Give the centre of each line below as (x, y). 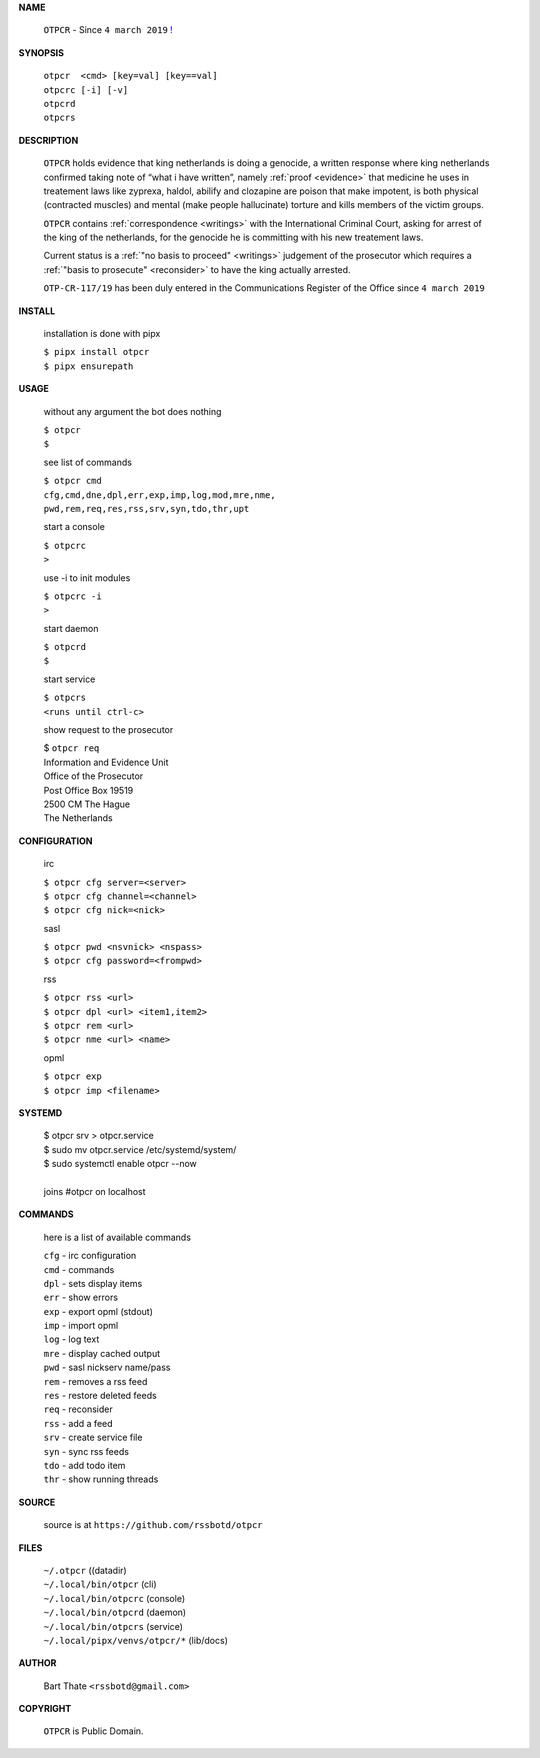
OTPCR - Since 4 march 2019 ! (108, 30)
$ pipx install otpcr (96, 352)
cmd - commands (79, 1269)
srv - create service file (93, 1437)
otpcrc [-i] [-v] (86, 89)
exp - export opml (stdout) (98, 1311)
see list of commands (87, 462)
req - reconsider (78, 1409)
